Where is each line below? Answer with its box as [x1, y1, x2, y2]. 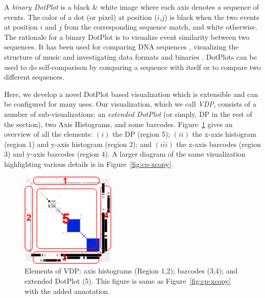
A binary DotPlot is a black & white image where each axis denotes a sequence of [4, 2, 259, 12]
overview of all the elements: [4, 129, 93, 139]
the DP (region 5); [112, 129, 171, 139]
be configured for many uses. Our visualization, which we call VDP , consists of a [4, 98, 256, 109]
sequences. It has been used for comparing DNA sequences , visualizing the [4, 41, 239, 52]
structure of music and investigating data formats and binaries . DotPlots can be [4, 51, 257, 62]
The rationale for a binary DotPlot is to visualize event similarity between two [4, 31, 250, 42]
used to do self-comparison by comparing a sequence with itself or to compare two [4, 61, 261, 72]
